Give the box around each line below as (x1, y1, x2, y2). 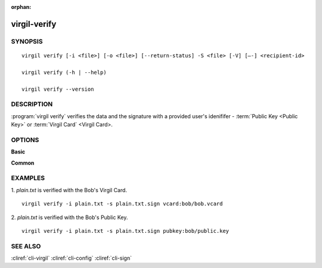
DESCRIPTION (11, 100, 53, 109)
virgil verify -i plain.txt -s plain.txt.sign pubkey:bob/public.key (21, 227, 230, 234)
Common (11, 159, 35, 167)
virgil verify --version (21, 85, 94, 93)
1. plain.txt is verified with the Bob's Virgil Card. (11, 186, 128, 193)
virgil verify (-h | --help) (21, 69, 107, 76)
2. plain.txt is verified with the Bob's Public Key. (11, 214, 128, 221)
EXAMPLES (11, 174, 45, 182)
